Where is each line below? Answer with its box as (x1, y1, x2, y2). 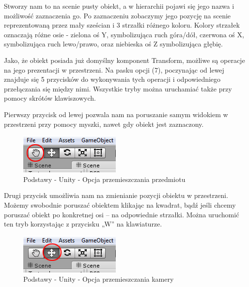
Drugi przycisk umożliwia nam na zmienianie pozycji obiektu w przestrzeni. (4, 190, 228, 200)
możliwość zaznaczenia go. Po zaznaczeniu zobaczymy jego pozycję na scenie (4, 10, 231, 20)
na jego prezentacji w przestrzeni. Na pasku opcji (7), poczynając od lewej (4, 64, 224, 75)
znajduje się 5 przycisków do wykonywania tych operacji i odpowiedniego (4, 74, 221, 84)
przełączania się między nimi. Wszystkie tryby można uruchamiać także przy (4, 83, 232, 93)
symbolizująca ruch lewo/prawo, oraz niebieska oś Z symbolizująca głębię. (4, 39, 223, 49)
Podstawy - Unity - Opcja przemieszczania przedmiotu (23, 174, 186, 184)
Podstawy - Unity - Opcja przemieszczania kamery (23, 274, 174, 284)
